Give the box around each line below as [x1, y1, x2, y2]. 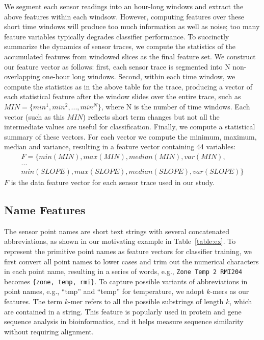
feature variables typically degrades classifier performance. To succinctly [4, 31, 229, 41]
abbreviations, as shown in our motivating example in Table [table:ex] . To [4, 236, 236, 246]
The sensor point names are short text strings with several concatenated [4, 225, 230, 236]
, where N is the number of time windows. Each [101, 101, 250, 111]
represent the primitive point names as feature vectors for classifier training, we [4, 245, 252, 256]
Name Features [4, 201, 86, 217]
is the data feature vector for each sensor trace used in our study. [11, 177, 215, 187]
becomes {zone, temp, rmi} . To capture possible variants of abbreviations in [4, 276, 248, 286]
